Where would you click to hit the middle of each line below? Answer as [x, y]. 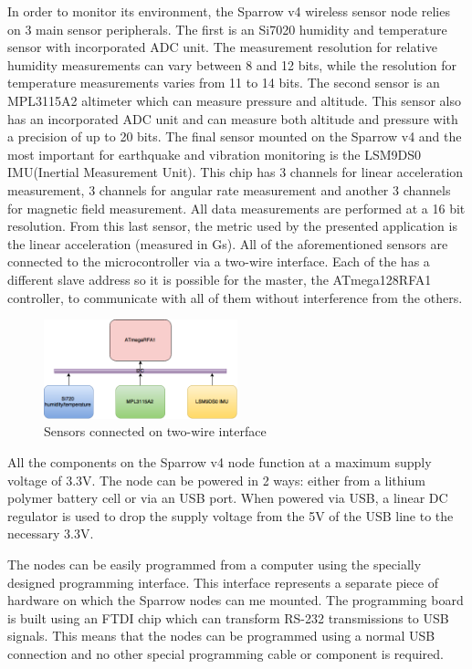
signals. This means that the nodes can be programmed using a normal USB [221, 636]
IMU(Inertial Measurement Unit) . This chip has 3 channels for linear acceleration [236, 172]
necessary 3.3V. [51, 533]
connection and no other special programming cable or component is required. [226, 653]
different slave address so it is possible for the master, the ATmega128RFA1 [220, 279]
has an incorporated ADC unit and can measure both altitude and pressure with [233, 118]
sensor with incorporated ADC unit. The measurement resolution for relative [222, 47]
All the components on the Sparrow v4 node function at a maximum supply [220, 461]
